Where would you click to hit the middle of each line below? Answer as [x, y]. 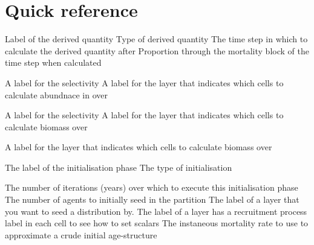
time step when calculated [53, 62]
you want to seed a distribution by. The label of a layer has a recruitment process [156, 211]
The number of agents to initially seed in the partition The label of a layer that [152, 199]
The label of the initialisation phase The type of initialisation [119, 167]
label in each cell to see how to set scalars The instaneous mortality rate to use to [157, 223]
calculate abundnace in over [56, 94]
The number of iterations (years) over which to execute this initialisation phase [152, 187]
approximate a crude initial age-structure [81, 234]
